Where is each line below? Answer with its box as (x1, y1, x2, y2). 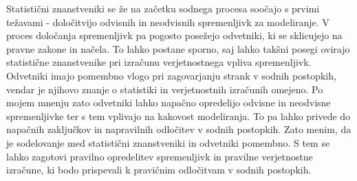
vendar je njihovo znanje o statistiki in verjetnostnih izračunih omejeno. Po (6, 82, 323, 96)
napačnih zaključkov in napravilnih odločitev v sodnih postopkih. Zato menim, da (6, 122, 351, 136)
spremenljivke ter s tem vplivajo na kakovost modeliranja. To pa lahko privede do (6, 108, 351, 123)
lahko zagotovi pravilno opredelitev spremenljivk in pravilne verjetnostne (6, 149, 313, 163)
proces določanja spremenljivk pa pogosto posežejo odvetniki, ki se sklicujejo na (6, 28, 343, 43)
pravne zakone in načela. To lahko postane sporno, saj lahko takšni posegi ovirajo (6, 41, 350, 56)
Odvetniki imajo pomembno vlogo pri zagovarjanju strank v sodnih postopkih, (6, 68, 336, 82)
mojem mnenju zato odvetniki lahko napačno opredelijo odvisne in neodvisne (6, 95, 331, 110)
